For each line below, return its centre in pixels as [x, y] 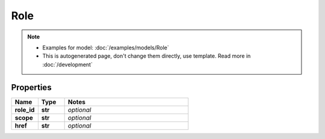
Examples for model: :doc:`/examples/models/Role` [106, 48]
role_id [25, 110]
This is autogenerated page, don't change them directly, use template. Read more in [147, 56]
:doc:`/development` [67, 64]
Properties [31, 87]
